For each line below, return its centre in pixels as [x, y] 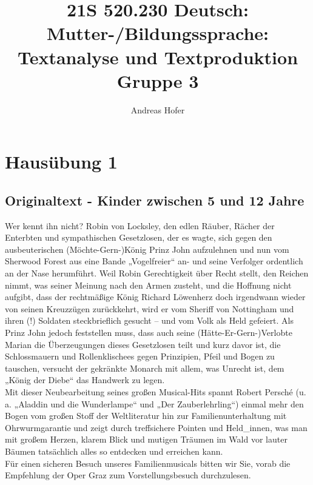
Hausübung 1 [61, 162]
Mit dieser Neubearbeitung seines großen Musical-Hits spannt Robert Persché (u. [156, 391]
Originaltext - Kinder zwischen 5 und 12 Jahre [155, 200]
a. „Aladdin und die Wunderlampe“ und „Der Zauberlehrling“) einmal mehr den [154, 403]
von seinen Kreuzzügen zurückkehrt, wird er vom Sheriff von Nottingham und [150, 308]
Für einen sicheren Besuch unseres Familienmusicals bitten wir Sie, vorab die [148, 463]
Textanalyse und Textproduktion [158, 57]
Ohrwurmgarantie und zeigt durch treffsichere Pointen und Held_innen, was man [156, 427]
